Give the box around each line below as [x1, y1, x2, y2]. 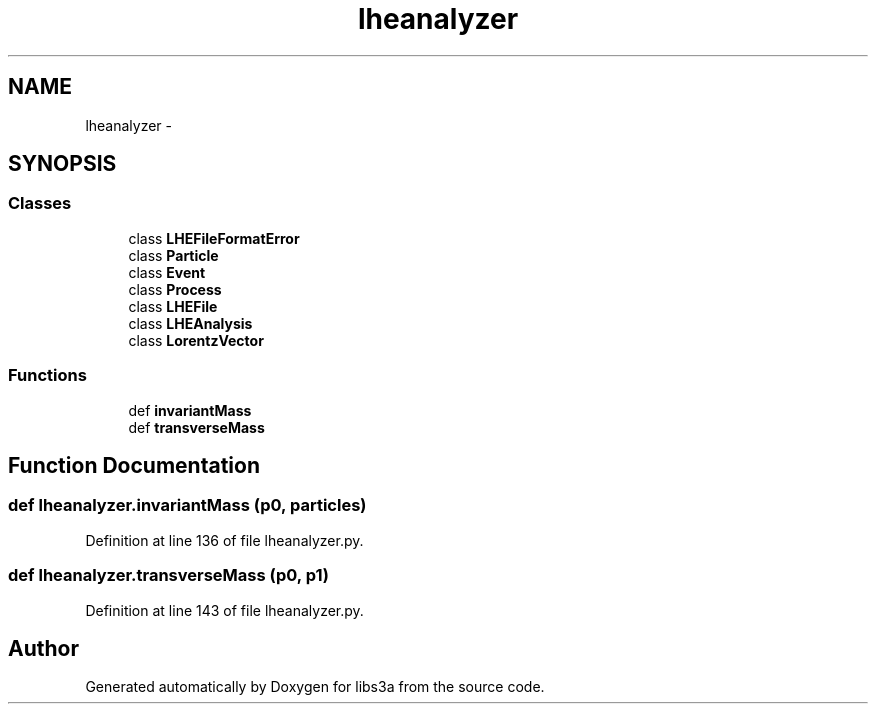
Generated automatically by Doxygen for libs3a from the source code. [85, 678, 545, 696]
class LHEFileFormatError [128, 229, 300, 247]
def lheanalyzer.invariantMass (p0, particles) [8, 495, 367, 516]
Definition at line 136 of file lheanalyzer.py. [85, 531, 364, 549]
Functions [8, 365, 87, 386]
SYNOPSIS [8, 151, 117, 177]
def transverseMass [128, 418, 265, 436]
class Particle [128, 246, 219, 264]
